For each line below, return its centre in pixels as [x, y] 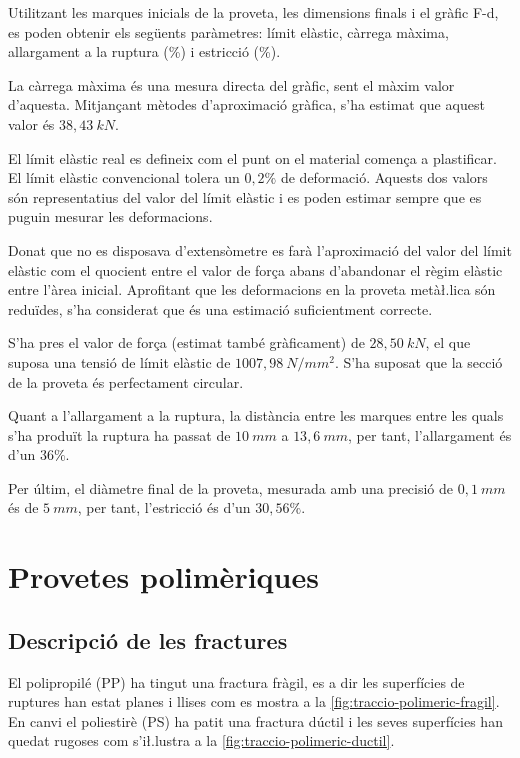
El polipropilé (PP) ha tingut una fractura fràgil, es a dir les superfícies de [236, 681]
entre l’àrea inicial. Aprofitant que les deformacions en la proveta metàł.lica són [252, 289]
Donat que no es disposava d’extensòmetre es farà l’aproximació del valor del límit [260, 249]
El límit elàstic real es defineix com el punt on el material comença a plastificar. [252, 157]
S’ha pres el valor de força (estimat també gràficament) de [186, 342]
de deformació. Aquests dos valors [384, 177]
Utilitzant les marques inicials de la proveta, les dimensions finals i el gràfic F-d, [253, 12]
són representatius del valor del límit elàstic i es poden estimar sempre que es [245, 196]
